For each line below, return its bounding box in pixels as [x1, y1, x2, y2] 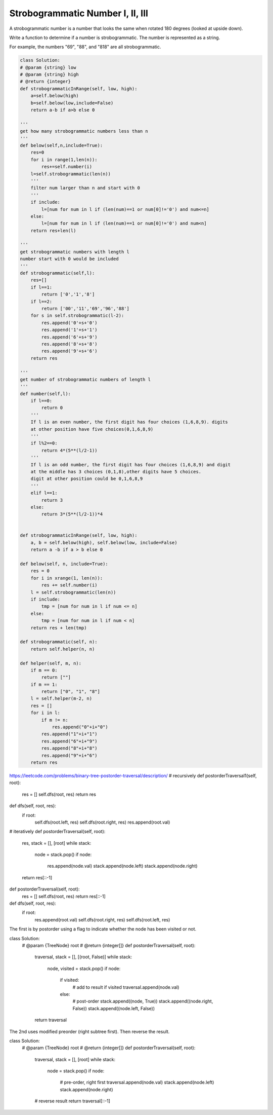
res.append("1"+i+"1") [41, 731, 98, 737]
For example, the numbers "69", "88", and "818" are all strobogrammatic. [9, 44, 161, 50]
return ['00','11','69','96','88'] [41, 306, 130, 311]
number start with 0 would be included [20, 256, 119, 262]
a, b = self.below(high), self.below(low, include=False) [30, 540, 177, 545]
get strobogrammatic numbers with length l [20, 249, 130, 254]
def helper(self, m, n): [20, 660, 82, 666]
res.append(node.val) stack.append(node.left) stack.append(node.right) [47, 863, 198, 869]
